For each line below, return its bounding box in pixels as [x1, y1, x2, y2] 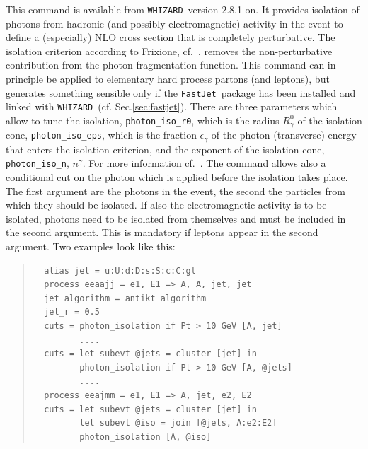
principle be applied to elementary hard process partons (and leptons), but [6, 71, 330, 86]
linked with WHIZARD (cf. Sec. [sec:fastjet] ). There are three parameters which [6, 99, 338, 114]
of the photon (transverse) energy [211, 127, 357, 142]
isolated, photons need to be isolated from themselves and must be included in [6, 211, 346, 226]
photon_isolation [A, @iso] [79, 431, 212, 442]
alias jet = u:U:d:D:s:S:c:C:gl [44, 265, 196, 276]
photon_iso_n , [6, 156, 69, 170]
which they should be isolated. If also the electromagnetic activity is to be [6, 197, 327, 212]
